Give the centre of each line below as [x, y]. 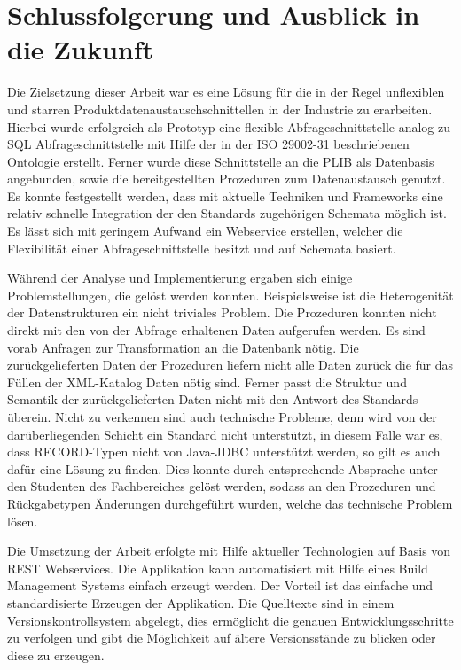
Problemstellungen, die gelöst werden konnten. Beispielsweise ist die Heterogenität [230, 295]
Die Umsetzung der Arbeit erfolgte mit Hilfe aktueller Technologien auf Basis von [229, 551]
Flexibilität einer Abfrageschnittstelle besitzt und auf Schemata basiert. [202, 248]
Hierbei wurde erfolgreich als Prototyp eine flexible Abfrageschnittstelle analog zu [229, 126]
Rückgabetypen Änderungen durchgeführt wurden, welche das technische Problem [230, 503]
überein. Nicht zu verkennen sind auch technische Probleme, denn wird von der [222, 417]
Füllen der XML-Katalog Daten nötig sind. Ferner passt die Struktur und [207, 382]
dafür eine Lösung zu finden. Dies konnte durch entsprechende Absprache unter [223, 468]
